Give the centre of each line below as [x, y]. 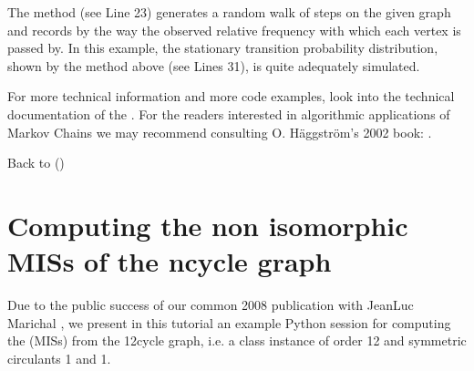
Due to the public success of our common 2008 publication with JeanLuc [211, 305]
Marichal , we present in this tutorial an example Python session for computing [229, 322]
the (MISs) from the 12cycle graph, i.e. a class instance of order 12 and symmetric [237, 340]
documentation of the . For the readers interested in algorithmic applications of [229, 113]
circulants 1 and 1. [59, 358]
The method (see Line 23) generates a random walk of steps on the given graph [229, 12]
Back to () [36, 163]
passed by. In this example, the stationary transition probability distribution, [223, 48]
